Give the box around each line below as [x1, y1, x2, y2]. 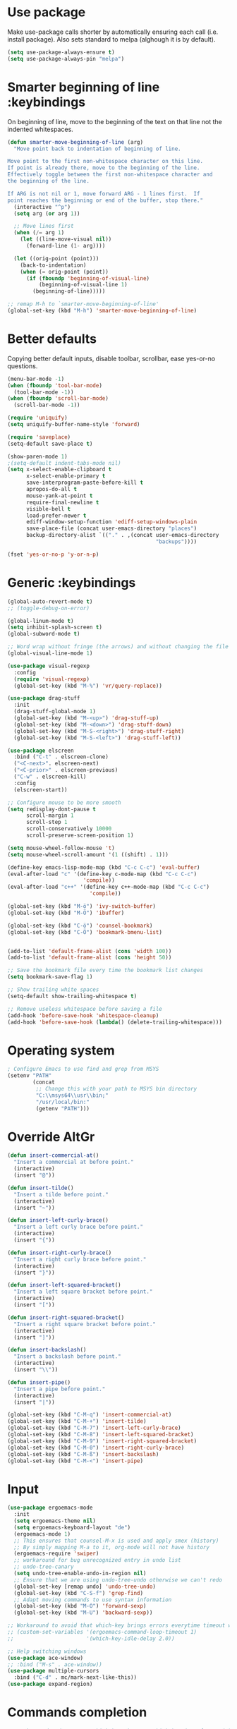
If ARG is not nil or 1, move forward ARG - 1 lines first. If [7, 190, 200, 198]
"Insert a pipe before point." [13, 1385, 106, 1393]
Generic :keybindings [7, 575, 136, 590]
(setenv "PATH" [7, 1072, 52, 1079]
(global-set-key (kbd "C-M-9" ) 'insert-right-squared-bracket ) [7, 1437, 197, 1445]
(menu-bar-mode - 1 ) [7, 375, 65, 382]
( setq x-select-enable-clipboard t [7, 466, 112, 473]
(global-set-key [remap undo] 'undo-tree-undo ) [13, 1583, 157, 1590]
